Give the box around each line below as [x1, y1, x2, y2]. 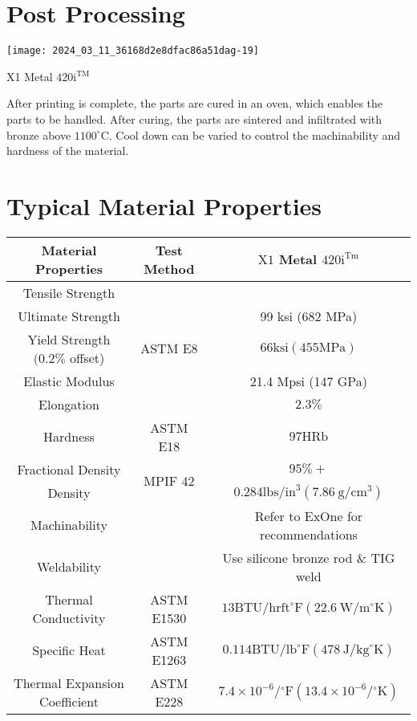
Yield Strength [27, 329, 111, 348]
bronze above [6, 126, 71, 143]
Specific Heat [32, 641, 106, 660]
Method [144, 259, 195, 278]
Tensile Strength [22, 283, 115, 302]
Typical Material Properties [6, 189, 322, 222]
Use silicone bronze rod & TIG [222, 548, 395, 567]
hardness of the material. [6, 142, 129, 159]
